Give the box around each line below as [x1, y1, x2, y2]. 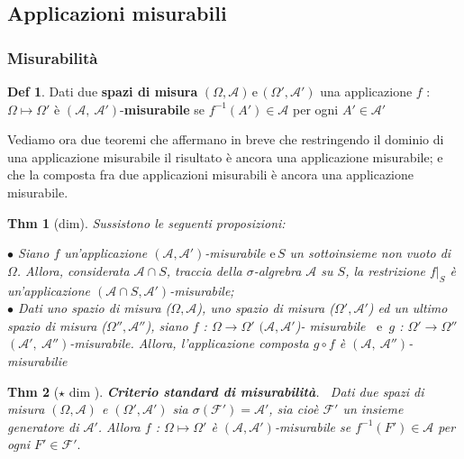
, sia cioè [268, 399, 319, 418]
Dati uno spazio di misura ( [18, 298, 171, 317]
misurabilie [7, 351, 68, 370]
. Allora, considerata [16, 261, 130, 280]
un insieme [342, 399, 404, 418]
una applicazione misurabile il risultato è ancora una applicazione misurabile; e [7, 147, 443, 166]
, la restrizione [345, 261, 425, 280]
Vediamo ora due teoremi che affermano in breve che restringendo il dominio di [7, 130, 444, 149]
